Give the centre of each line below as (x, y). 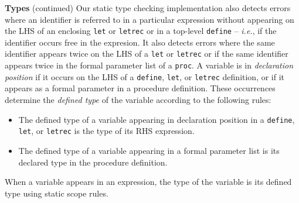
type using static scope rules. (57, 193)
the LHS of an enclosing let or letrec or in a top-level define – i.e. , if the (141, 31)
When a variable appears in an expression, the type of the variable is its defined (148, 182)
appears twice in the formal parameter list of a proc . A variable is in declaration (149, 65)
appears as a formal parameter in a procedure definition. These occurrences (140, 88)
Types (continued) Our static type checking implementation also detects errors (148, 8)
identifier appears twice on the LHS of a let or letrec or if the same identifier (147, 54)
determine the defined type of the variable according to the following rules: (138, 99)
